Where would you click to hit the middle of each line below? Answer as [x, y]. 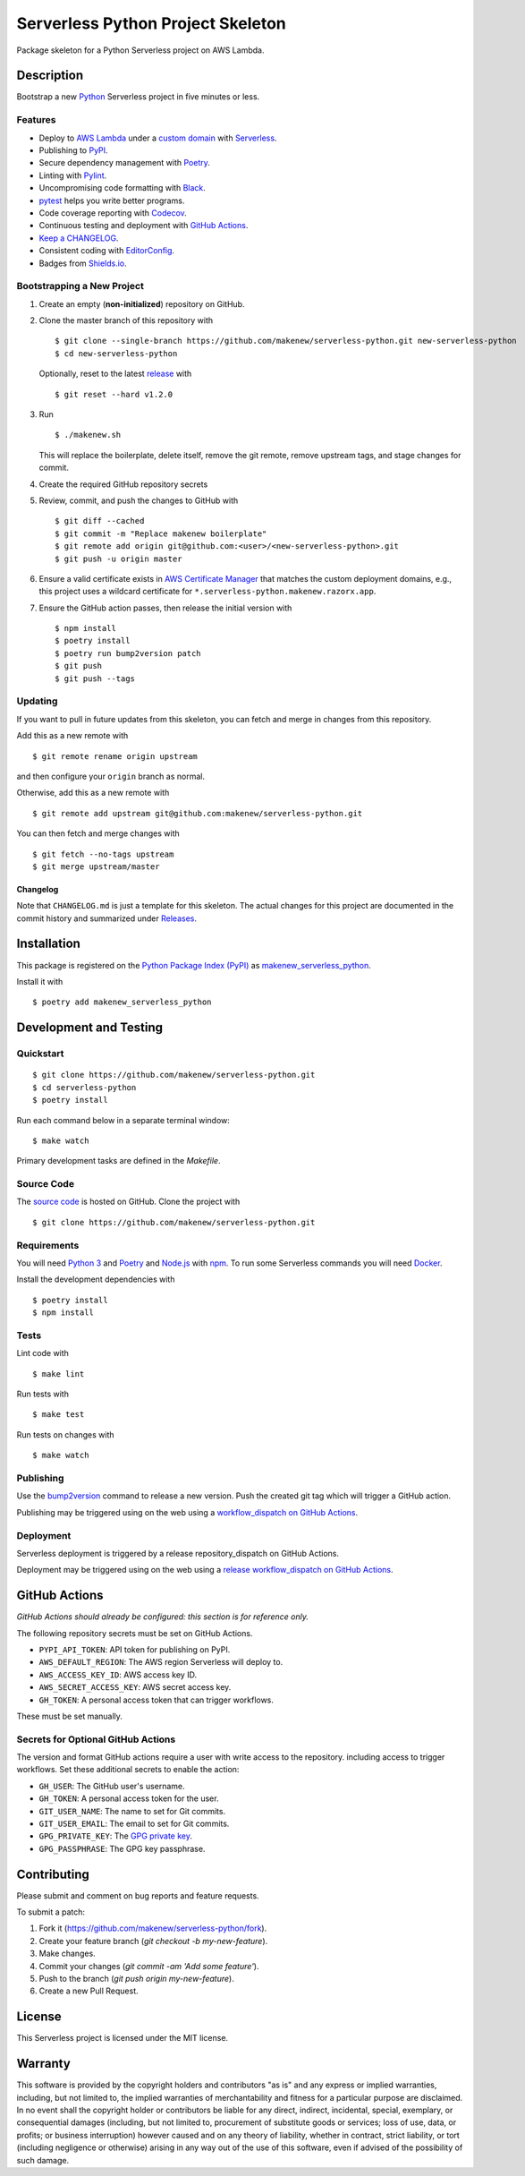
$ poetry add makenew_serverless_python [122, 1002]
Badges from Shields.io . [83, 263]
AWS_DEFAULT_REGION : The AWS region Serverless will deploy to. [161, 1662]
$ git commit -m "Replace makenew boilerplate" [161, 533]
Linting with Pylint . [73, 175]
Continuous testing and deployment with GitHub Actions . [144, 226]
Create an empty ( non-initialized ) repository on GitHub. [142, 303]
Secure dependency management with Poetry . [124, 163]
